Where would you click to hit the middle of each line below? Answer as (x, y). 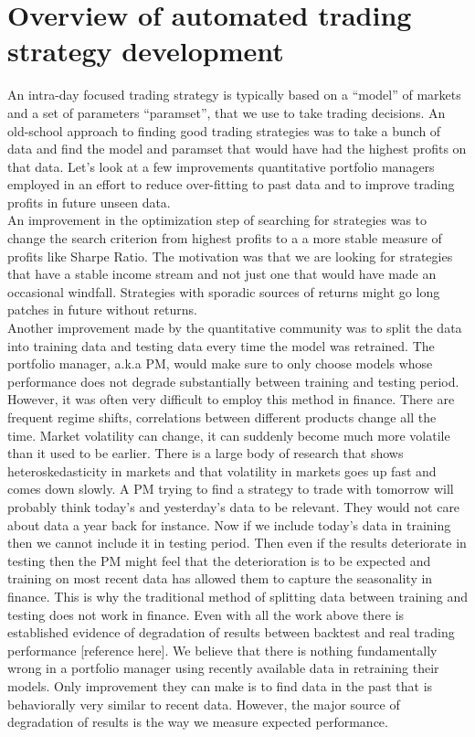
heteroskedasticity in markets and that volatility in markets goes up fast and (222, 470)
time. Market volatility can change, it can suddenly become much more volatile (229, 435)
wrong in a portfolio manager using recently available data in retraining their (223, 668)
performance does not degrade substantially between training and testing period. (233, 381)
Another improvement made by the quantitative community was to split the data (235, 328)
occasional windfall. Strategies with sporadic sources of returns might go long (224, 291)
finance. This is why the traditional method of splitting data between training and (237, 596)
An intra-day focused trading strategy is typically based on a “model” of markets (234, 95)
